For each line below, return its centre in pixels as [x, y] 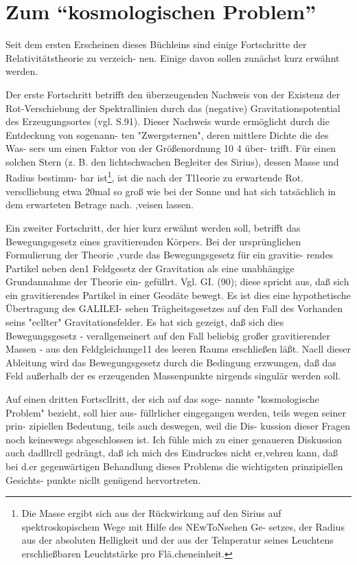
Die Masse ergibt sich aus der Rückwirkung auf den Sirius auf [151, 513]
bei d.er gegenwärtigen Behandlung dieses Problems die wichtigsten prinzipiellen [174, 466]
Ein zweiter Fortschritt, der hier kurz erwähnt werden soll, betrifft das [153, 227]
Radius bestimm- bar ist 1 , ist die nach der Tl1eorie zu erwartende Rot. [155, 177]
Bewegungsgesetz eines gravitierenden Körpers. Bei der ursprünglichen [153, 241]
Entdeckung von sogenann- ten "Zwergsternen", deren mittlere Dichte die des [167, 134]
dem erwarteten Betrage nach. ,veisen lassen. [100, 204]
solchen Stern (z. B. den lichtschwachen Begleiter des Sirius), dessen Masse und [172, 161]
